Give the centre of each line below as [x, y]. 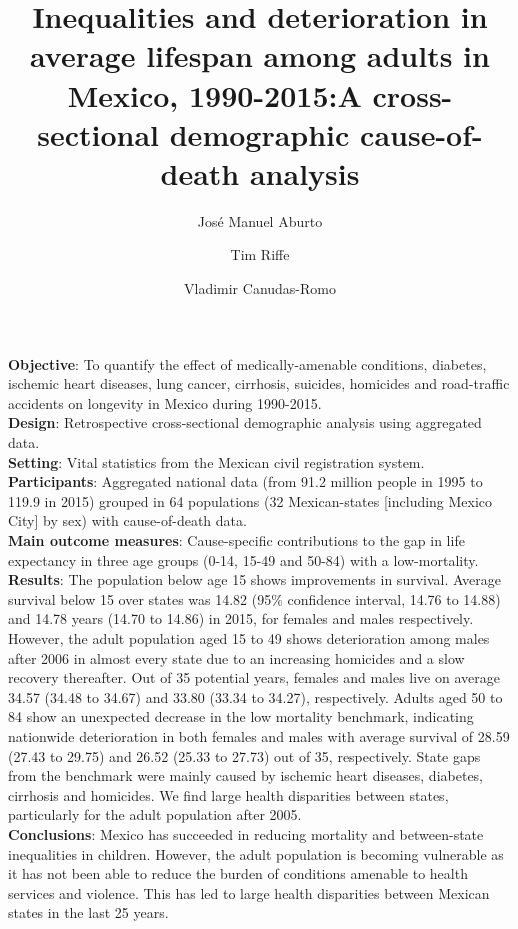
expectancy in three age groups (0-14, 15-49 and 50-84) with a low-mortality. [243, 559]
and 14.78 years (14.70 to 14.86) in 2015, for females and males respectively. [241, 618]
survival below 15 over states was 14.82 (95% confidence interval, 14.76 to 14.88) [254, 598]
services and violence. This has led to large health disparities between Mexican [249, 892]
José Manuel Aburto [260, 220]
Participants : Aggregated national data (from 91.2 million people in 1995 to [245, 481]
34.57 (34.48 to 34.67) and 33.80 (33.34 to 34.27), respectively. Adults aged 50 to [255, 696]
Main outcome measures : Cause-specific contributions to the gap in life [236, 540]
